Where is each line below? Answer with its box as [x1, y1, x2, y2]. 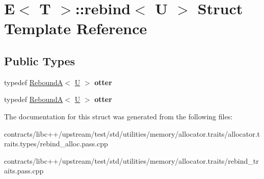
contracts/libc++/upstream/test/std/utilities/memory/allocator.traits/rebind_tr [4, 155, 259, 166]
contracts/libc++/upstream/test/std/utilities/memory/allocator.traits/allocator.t [4, 128, 260, 139]
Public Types [4, 53, 75, 68]
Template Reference [4, 18, 147, 39]
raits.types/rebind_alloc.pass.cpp [4, 138, 108, 149]
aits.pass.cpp [4, 165, 44, 176]
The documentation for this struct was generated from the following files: [4, 111, 233, 121]
